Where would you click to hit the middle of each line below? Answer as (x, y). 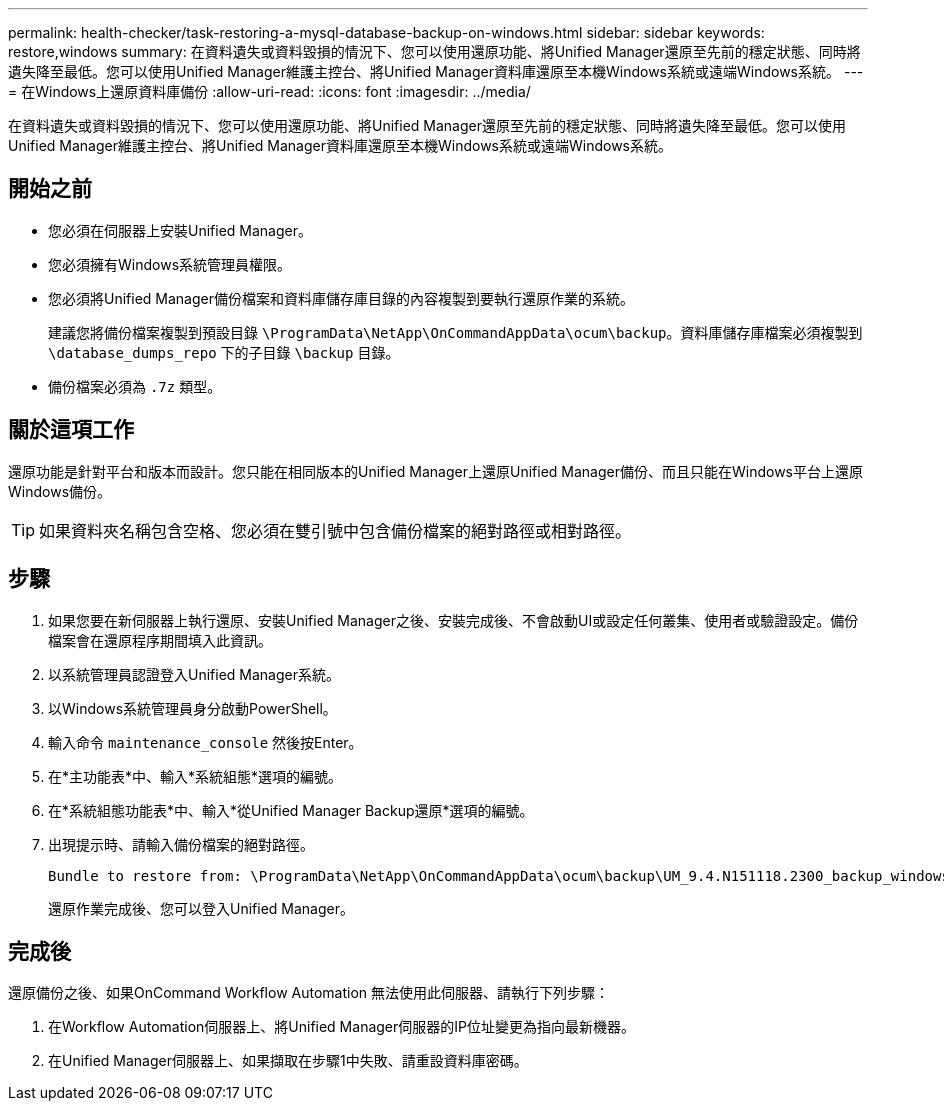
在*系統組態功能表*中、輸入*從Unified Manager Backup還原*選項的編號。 (291, 810)
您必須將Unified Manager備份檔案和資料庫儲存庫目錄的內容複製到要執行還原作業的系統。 (341, 298)
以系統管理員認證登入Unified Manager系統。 (194, 674)
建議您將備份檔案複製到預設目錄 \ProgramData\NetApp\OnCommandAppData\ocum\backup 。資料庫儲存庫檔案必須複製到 (455, 332)
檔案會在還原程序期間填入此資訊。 (160, 640)
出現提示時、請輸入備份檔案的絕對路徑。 (181, 844)
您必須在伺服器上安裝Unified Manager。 (180, 230)
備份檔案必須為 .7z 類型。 (135, 386)
